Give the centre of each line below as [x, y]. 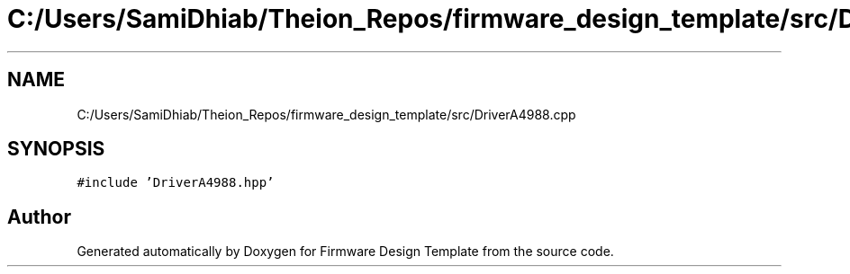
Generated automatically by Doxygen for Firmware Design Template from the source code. [345, 252]
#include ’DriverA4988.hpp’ [176, 183]
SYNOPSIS [56, 149]
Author [39, 217]
